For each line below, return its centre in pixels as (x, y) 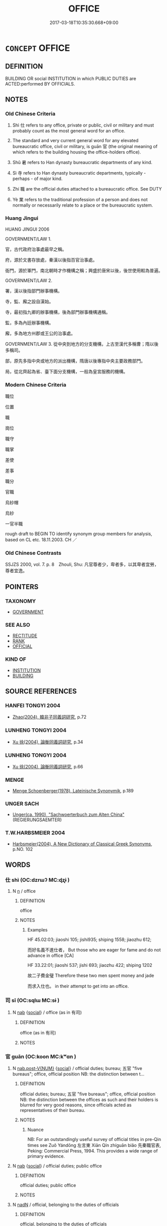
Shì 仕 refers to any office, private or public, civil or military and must (83, 125)
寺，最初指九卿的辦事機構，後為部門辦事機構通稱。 (58, 312)
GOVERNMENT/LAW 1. (28, 239)
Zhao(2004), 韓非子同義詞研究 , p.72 (49, 717)
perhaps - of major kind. (37, 179)
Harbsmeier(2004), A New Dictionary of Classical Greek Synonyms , (82, 844)
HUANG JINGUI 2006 (27, 229)
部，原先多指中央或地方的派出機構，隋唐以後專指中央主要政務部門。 (75, 361)
